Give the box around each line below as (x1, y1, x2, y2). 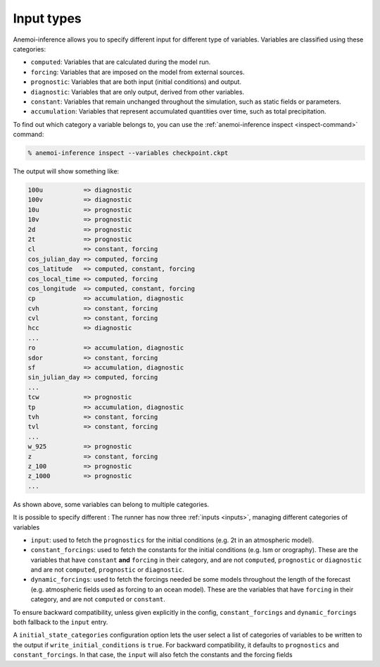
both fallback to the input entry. (13, 618, 108, 627)
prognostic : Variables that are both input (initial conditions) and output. (30, 78, 242, 86)
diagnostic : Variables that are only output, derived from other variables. (30, 87, 245, 96)
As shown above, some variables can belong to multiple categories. (13, 500, 210, 508)
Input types (13, 11, 82, 26)
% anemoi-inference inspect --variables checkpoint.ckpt (27, 149, 229, 157)
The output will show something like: (13, 167, 120, 176)
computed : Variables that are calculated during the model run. (30, 58, 211, 66)
